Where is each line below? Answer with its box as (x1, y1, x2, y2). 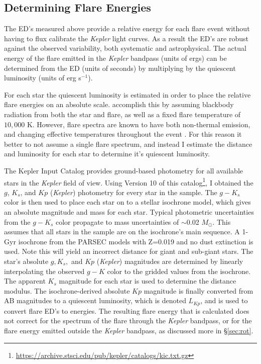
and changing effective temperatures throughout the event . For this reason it (4, 129, 242, 139)
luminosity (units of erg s (4, 72, 81, 83)
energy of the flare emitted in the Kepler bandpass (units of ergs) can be (4, 52, 227, 63)
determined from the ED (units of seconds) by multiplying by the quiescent (4, 62, 236, 73)
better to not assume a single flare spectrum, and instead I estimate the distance (4, 138, 252, 149)
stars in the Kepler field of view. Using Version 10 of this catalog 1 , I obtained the (4, 175, 253, 188)
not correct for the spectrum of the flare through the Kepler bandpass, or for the (4, 315, 252, 326)
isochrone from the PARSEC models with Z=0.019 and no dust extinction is (18, 236, 253, 246)
